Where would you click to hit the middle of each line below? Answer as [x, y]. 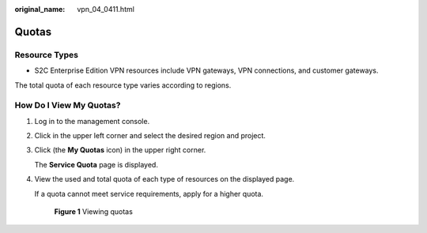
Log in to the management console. [92, 121]
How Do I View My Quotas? [68, 105]
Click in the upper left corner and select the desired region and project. [150, 136]
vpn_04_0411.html [106, 9]
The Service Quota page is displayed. [96, 164]
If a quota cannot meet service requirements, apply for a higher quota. [149, 194]
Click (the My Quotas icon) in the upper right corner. [120, 150]
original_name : [40, 9]
